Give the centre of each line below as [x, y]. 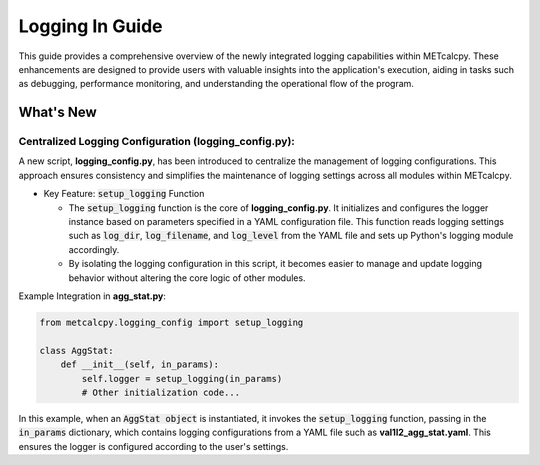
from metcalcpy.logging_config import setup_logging [171, 322]
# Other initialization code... [160, 392]
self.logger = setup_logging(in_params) [182, 378]
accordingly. [94, 249]
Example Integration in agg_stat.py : [92, 296]
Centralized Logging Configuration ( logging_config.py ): [156, 142]
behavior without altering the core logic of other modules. [187, 277]
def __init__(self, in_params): [140, 364]
